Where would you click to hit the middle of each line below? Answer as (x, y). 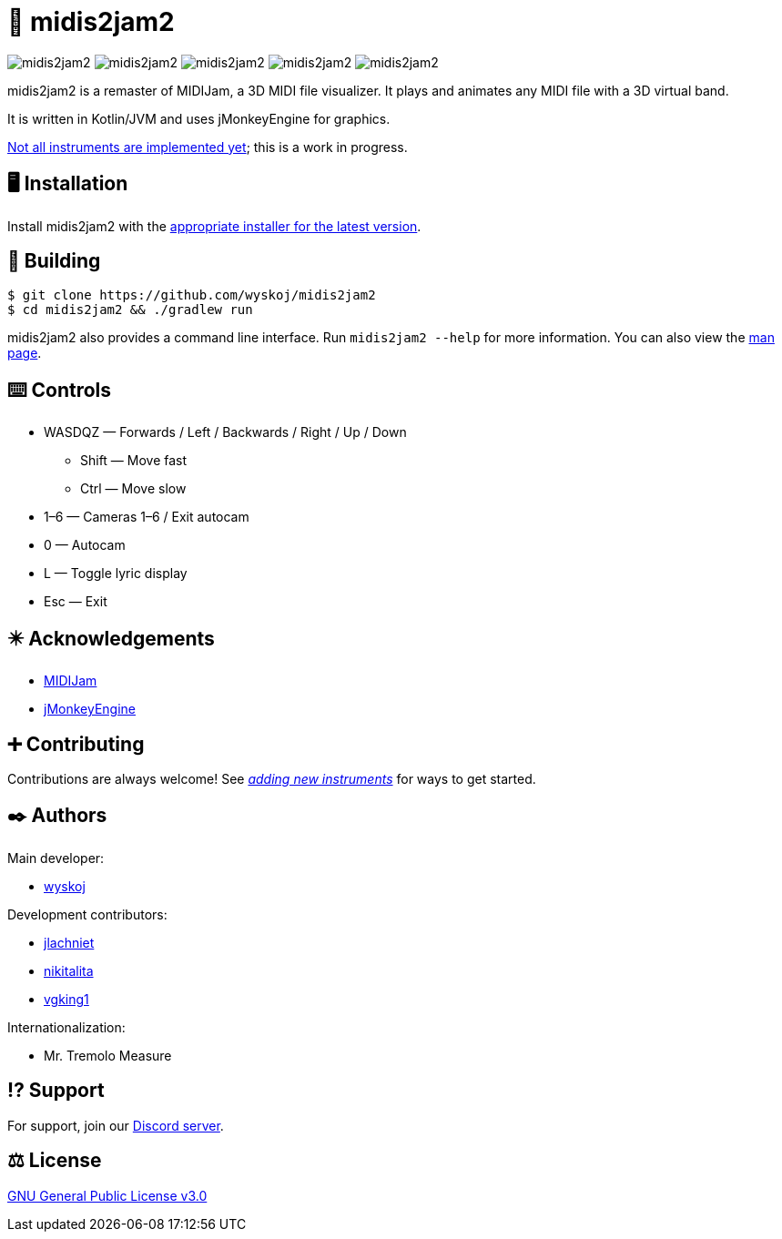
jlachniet (69, 942)
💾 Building (54, 261)
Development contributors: (87, 914)
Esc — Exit (76, 602)
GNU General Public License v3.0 (107, 1195)
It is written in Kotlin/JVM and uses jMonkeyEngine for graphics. (199, 118)
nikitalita (69, 970)
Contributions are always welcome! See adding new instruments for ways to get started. (272, 778)
